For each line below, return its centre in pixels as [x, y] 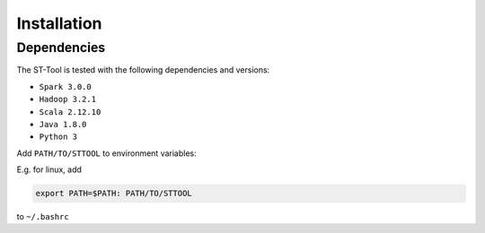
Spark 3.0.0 [65, 86]
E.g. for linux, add [49, 169]
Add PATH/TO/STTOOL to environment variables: [106, 153]
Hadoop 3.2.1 [68, 99]
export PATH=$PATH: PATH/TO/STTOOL [114, 194]
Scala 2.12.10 [70, 112]
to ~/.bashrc [43, 217]
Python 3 [58, 137]
